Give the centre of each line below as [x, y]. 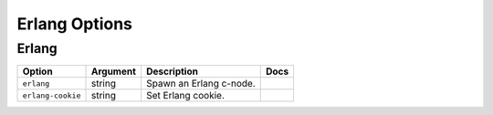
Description [172, 71]
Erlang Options [74, 24]
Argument [114, 71]
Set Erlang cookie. [186, 96]
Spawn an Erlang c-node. [201, 84]
